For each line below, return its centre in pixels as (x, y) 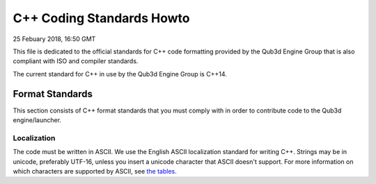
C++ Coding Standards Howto (101, 18)
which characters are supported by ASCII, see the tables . (95, 171)
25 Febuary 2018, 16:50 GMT (54, 39)
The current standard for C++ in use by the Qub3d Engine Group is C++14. (120, 74)
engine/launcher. (37, 120)
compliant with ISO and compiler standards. (76, 61)
